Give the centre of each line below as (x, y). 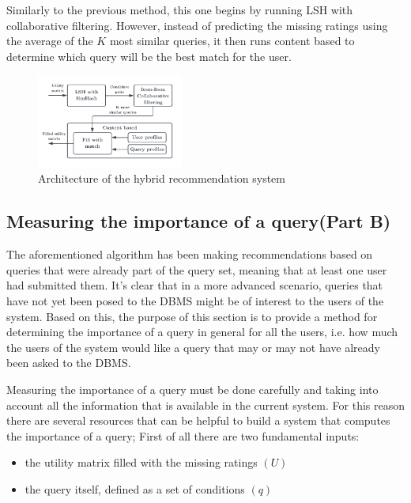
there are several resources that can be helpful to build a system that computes (198, 420)
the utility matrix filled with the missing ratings (141, 462)
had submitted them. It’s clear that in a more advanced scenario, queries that (195, 285)
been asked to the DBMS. (69, 363)
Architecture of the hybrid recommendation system (162, 178)
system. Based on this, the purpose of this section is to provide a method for (192, 316)
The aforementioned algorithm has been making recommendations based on (190, 254)
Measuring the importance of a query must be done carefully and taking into (192, 389)
